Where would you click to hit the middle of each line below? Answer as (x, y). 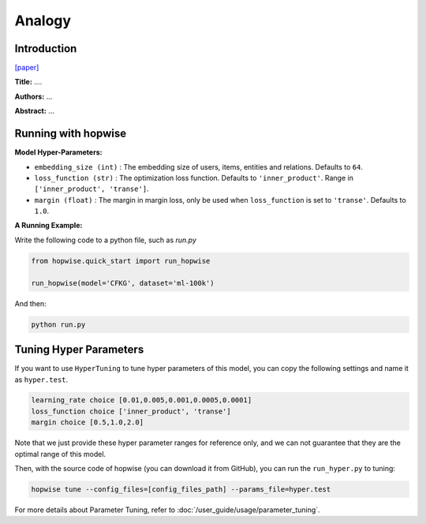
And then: (30, 303)
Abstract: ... (34, 111)
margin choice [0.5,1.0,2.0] (88, 423)
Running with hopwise (71, 134)
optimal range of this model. (60, 454)
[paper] (27, 68)
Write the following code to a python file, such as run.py (106, 240)
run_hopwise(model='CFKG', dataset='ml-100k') (123, 283)
